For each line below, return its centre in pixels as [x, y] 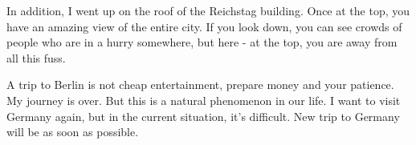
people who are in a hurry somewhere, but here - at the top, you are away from [202, 42]
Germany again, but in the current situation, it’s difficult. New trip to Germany [203, 116]
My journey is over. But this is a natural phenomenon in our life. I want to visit [204, 100]
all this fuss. [36, 57]
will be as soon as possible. [73, 132]
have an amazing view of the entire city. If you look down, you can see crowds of [204, 26]
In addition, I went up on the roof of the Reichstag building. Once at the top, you [208, 10]
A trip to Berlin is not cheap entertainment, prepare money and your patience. [200, 85]
